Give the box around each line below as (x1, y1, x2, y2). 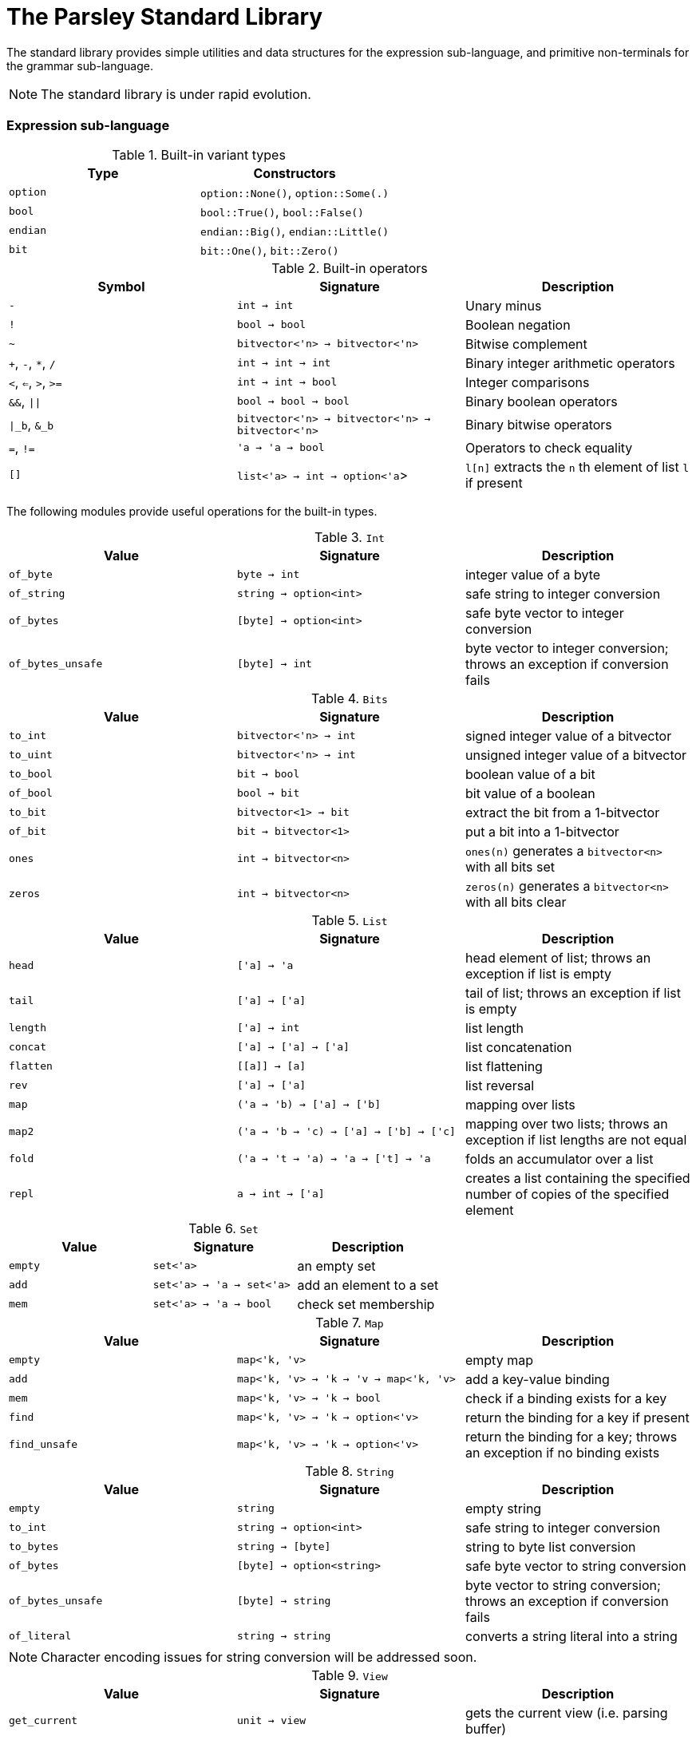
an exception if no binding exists (465, 1444, 660, 1461)
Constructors (253, 164, 336, 181)
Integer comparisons (465, 374, 590, 390)
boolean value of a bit (465, 765, 595, 782)
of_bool (9, 787, 53, 799)
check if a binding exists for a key (465, 1390, 667, 1406)
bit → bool (236, 768, 300, 780)
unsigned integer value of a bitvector (465, 746, 687, 763)
